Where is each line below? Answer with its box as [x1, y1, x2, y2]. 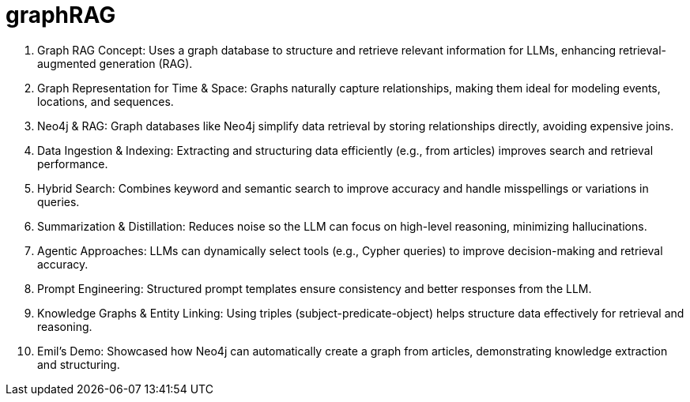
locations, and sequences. [37, 94, 174, 108]
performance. [37, 156, 108, 171]
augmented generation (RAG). [37, 56, 193, 70]
